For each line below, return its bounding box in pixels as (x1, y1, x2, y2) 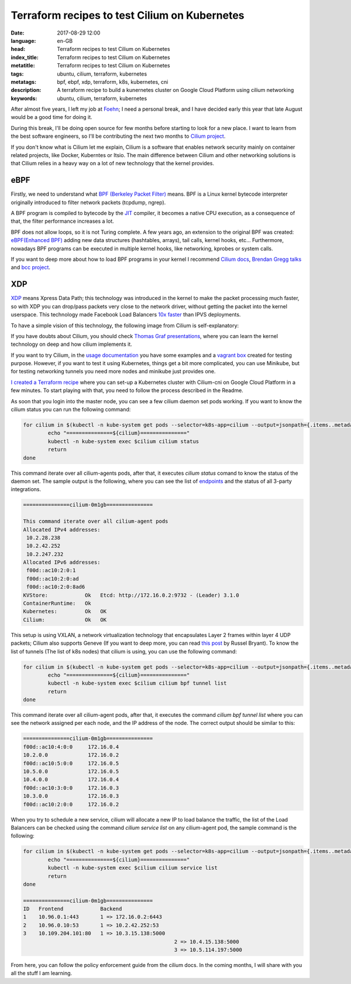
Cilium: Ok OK (23, 616, 107, 623)
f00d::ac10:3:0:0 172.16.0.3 (23, 784, 119, 791)
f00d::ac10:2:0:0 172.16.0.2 (23, 801, 119, 808)
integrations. (11, 486, 42, 493)
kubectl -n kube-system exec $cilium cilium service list (47, 864, 218, 871)
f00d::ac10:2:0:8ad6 (26, 584, 85, 590)
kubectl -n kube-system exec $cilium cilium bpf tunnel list (47, 680, 227, 687)
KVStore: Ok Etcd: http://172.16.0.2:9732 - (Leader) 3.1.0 (23, 592, 239, 598)
